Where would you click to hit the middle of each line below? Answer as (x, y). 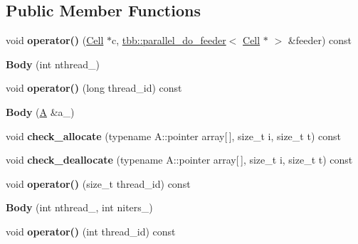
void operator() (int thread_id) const (91, 231)
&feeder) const (320, 40)
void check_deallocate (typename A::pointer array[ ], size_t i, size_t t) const (179, 160)
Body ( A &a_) (40, 111)
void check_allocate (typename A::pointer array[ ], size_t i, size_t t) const (173, 136)
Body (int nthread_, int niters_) (79, 207)
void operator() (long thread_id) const (94, 88)
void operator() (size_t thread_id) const (98, 183)
